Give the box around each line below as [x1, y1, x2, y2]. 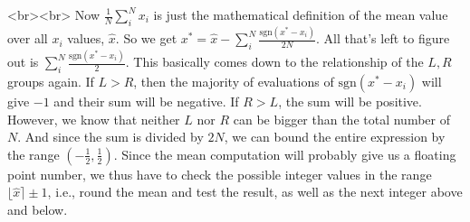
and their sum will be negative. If [53, 92, 239, 111]
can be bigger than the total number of [233, 109, 450, 128]
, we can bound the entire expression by [224, 127, 446, 146]
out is [7, 52, 39, 71]
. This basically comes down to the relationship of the [125, 52, 424, 71]
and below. [7, 199, 68, 218]
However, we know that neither [7, 109, 180, 128]
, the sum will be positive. [278, 92, 422, 111]
